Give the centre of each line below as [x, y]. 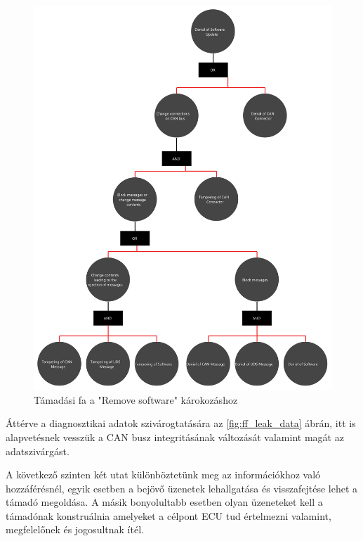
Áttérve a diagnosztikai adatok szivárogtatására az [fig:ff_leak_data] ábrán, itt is [181, 423]
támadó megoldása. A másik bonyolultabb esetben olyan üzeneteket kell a [164, 502]
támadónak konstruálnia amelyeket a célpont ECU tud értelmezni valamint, [169, 515]
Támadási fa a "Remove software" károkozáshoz [136, 399]
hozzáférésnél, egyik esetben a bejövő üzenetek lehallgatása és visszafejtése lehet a [181, 488]
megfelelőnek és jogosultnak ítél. [75, 529]
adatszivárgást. [38, 451]
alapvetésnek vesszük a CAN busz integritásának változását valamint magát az [175, 437]
